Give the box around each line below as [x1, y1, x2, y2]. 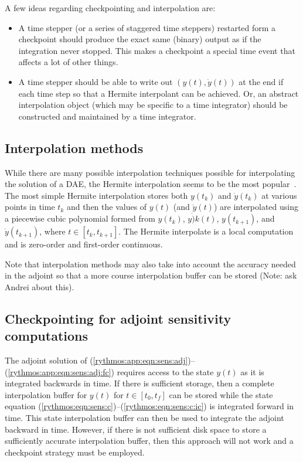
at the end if [239, 75, 284, 87]
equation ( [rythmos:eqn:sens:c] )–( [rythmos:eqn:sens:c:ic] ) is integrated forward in [5, 400, 294, 412]
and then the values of [66, 201, 147, 213]
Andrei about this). [5, 280, 74, 293]
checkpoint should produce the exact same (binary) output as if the [18, 33, 261, 45]
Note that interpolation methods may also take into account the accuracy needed [5, 257, 296, 270]
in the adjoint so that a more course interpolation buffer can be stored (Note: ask [5, 269, 297, 281]
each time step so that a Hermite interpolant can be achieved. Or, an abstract [18, 87, 299, 99]
